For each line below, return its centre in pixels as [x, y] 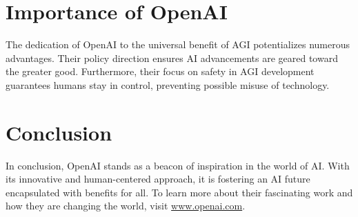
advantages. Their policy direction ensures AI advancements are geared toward [172, 58]
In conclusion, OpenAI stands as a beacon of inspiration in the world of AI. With [178, 165]
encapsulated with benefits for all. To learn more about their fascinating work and [179, 192]
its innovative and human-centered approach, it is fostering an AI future [158, 179]
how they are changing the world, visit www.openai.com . [126, 206]
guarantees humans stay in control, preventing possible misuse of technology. [168, 84]
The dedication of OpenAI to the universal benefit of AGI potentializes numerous [178, 44]
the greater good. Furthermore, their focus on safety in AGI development [160, 71]
